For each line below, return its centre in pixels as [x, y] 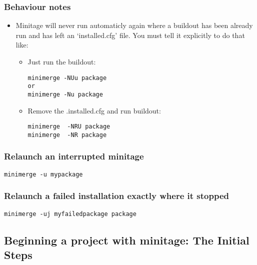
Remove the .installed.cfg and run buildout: [94, 110]
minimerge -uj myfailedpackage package [70, 214]
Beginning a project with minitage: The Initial [127, 240]
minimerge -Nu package [65, 94]
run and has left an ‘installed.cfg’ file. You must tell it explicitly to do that [130, 35]
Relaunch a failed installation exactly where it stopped [116, 196]
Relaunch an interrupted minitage [74, 156]
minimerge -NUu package [67, 78]
